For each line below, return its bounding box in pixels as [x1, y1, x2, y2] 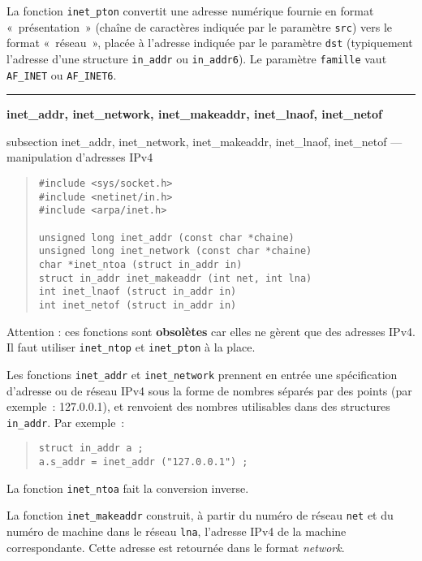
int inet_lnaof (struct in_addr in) [38, 286, 237, 298]
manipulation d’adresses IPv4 [6, 149, 153, 166]
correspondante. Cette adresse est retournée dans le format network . [6, 538, 345, 555]
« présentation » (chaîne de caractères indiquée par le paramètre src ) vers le [6, 18, 393, 35]
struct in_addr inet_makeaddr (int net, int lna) [38, 272, 312, 284]
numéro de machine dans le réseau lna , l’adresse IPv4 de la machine [6, 523, 347, 539]
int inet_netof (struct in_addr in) [38, 299, 237, 311]
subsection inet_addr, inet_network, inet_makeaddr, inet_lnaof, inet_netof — [6, 132, 403, 149]
